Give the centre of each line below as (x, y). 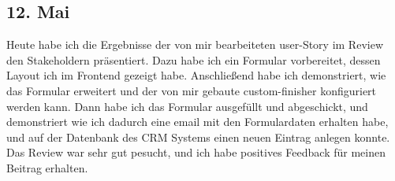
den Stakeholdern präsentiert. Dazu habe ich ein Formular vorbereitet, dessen (194, 59)
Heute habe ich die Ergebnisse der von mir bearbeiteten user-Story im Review (195, 44)
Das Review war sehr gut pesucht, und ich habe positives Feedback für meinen (196, 152)
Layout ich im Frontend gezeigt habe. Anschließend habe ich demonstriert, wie (196, 75)
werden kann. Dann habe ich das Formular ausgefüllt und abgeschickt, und (187, 106)
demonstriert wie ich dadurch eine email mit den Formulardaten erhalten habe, (197, 122)
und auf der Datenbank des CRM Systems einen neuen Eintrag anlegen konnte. (198, 137)
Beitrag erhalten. (47, 167)
